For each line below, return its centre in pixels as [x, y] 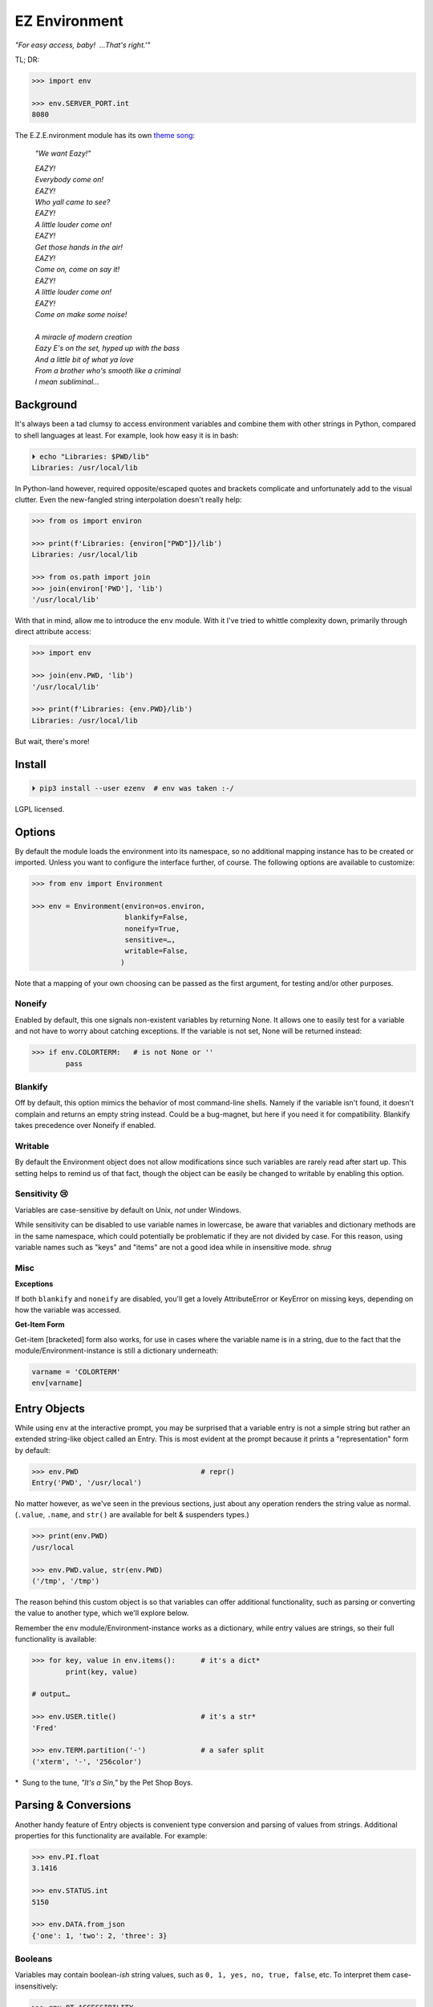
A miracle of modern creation [83, 336]
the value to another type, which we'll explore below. [102, 1613]
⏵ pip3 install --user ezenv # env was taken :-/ [133, 788]
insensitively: [36, 1986]
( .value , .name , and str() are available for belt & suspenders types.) [132, 1515]
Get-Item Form [40, 1325]
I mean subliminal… [67, 382]
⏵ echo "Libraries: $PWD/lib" [91, 456]
